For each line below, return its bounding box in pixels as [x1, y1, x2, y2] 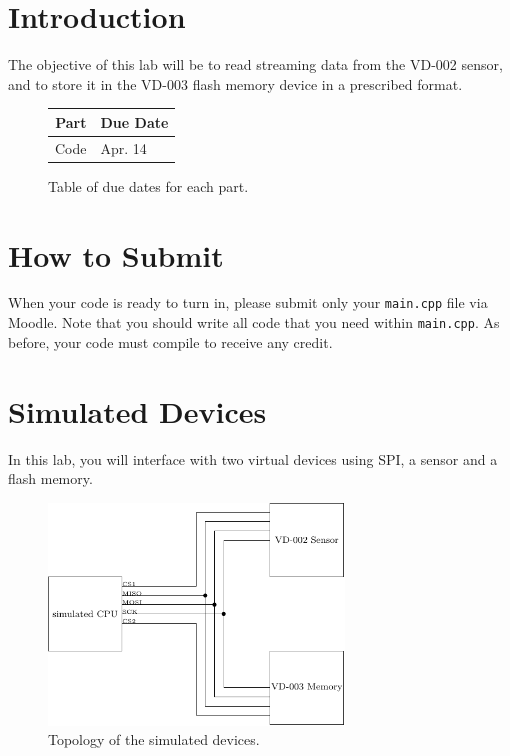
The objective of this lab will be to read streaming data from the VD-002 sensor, [8, 54, 503, 75]
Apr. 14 [100, 137, 147, 158]
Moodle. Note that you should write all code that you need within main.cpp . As [8, 312, 500, 333]
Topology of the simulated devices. [48, 729, 260, 750]
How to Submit [8, 234, 224, 275]
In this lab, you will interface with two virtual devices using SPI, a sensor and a [8, 448, 498, 469]
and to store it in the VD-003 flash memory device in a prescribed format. [8, 73, 463, 94]
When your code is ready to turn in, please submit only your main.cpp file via [8, 292, 488, 313]
